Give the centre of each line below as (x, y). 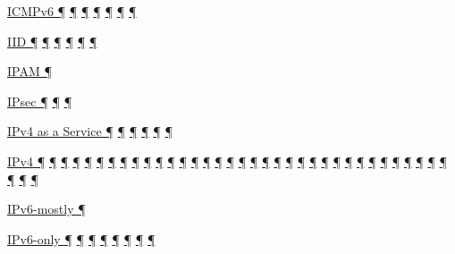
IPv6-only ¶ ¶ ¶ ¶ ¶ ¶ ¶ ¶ (81, 238)
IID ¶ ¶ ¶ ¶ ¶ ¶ (52, 41)
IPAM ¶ (29, 71)
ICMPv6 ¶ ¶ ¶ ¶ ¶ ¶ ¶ (72, 11)
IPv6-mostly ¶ (46, 209)
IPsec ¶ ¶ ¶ (40, 101)
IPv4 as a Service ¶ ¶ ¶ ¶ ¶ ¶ (90, 131)
